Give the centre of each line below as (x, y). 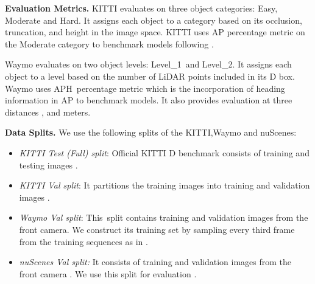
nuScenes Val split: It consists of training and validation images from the (155, 262)
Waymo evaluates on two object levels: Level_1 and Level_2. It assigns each (148, 64)
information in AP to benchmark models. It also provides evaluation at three (149, 100)
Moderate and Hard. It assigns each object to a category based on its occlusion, (154, 20)
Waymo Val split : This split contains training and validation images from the (164, 217)
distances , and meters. (48, 112)
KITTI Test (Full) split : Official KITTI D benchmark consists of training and (164, 152)
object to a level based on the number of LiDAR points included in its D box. (150, 76)
